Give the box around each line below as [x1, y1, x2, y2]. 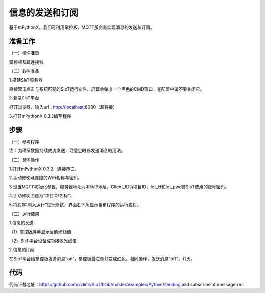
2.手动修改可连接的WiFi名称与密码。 [9, 174, 82, 181]
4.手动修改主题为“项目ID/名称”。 [9, 193, 75, 198]
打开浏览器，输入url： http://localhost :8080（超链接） [9, 104, 118, 110]
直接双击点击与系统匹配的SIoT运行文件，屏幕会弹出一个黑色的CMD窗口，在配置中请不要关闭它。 [9, 86, 205, 92]
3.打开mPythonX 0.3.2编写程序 [9, 113, 71, 119]
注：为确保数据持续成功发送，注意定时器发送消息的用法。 [9, 147, 125, 154]
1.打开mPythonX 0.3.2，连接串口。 [9, 166, 79, 171]
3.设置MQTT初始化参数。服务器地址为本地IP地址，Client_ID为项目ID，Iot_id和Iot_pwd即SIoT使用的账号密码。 [9, 184, 229, 190]
